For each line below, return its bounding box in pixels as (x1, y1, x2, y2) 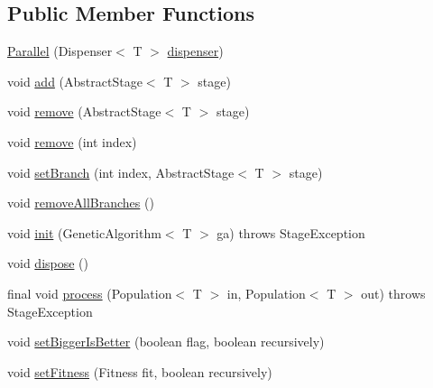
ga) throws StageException (216, 223, 365, 242)
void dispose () (7, 254, 89, 273)
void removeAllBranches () (7, 193, 154, 212)
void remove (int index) (7, 132, 137, 151)
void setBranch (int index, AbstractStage (7, 162, 235, 181)
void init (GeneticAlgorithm (7, 223, 161, 242)
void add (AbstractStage (7, 71, 143, 90)
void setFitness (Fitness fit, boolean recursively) (7, 362, 272, 381)
